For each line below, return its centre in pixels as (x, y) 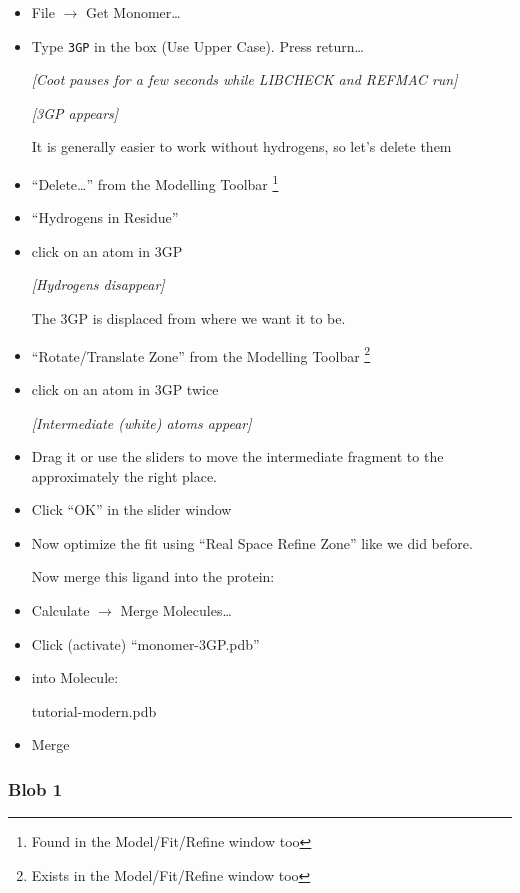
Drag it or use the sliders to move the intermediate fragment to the (237, 456)
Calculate (60, 610)
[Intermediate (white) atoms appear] (141, 422)
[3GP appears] (75, 112)
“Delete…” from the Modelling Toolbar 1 (155, 182)
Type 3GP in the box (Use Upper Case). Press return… (197, 45)
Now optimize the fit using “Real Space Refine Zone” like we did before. (252, 542)
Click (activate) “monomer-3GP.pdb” (145, 643)
